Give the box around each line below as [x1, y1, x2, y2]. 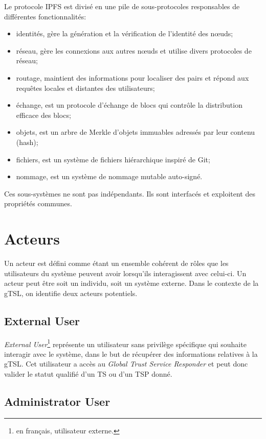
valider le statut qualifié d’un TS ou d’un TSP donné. [4, 369, 172, 379]
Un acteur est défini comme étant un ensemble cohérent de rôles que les [4, 258, 229, 269]
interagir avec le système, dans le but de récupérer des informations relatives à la [4, 348, 258, 359]
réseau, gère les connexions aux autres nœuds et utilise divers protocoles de [16, 45, 252, 56]
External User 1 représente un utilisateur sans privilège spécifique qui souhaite [4, 337, 247, 349]
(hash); [16, 136, 38, 147]
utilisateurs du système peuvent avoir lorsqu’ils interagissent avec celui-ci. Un [4, 267, 247, 278]
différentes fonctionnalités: [4, 11, 86, 21]
